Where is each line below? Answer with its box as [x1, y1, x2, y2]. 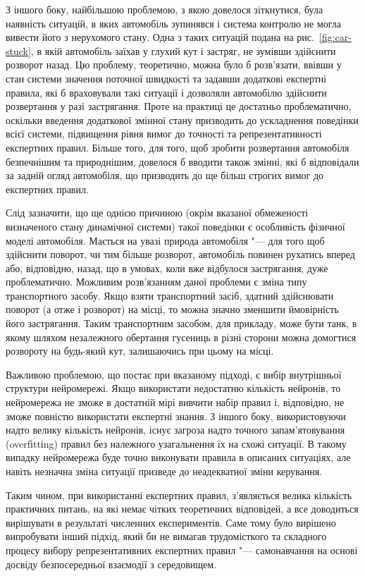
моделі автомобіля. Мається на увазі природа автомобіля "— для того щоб [6, 233, 325, 247]
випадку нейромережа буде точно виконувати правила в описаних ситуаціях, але [6, 450, 351, 465]
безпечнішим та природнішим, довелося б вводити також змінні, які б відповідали [6, 154, 359, 168]
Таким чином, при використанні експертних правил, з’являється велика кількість [6, 487, 352, 502]
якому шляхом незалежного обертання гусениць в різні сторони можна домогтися [6, 329, 357, 344]
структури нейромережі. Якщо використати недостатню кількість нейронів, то [6, 381, 341, 396]
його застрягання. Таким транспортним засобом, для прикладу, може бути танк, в [6, 316, 357, 331]
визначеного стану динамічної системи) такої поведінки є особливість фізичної [6, 219, 345, 233]
